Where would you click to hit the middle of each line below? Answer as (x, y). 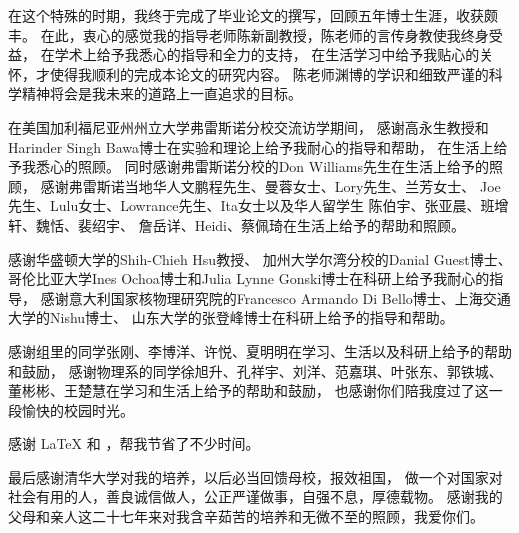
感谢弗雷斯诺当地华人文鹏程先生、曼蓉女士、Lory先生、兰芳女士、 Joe (270, 185)
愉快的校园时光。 (77, 409)
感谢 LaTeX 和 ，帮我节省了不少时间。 (134, 443)
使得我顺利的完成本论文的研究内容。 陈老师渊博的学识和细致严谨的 (269, 73)
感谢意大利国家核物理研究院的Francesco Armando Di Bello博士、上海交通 (275, 297)
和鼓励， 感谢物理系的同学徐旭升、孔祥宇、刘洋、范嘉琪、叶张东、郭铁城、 (255, 370)
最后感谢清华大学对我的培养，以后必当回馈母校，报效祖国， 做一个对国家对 (255, 476)
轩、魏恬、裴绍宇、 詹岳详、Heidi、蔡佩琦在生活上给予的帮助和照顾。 (236, 224)
